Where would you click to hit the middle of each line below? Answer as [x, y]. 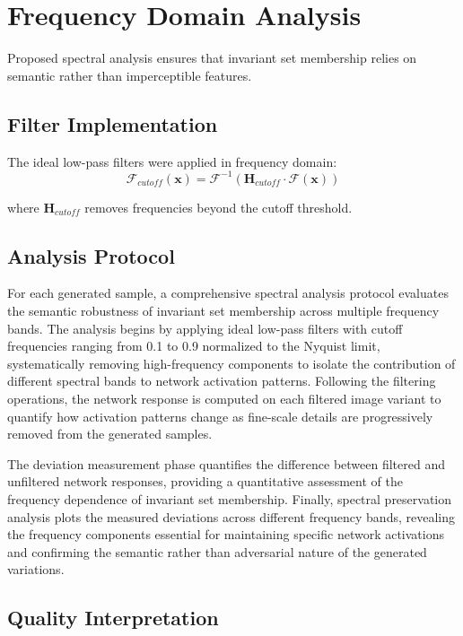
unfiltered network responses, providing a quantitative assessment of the [205, 481]
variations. [36, 569]
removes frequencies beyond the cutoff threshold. [218, 207]
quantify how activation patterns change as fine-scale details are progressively [220, 416]
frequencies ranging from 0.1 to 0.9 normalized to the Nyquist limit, [194, 346]
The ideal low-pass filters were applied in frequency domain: [172, 161]
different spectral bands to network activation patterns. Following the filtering [222, 381]
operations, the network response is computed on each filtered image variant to [224, 398]
